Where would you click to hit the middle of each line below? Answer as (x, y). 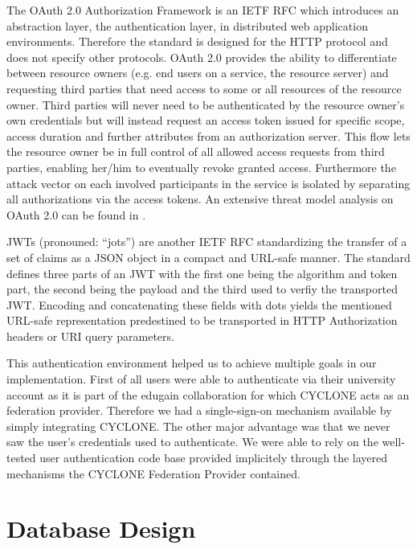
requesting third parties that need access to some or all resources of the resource (204, 88)
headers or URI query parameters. (90, 336)
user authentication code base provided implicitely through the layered (214, 458)
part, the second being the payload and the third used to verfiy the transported (202, 289)
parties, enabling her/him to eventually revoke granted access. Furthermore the (201, 167)
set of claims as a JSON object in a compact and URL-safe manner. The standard (208, 257)
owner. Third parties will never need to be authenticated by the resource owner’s (206, 104)
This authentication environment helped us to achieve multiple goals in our (192, 363)
